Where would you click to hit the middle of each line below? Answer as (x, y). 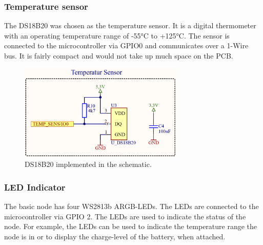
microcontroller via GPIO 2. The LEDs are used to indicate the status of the (125, 216)
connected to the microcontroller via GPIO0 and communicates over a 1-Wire (126, 45)
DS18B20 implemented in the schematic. (88, 164)
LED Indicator (35, 187)
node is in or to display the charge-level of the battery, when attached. (115, 237)
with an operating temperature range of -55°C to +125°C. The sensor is (117, 35)
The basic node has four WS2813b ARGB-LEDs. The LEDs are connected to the (131, 206)
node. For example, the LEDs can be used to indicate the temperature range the (131, 226)
